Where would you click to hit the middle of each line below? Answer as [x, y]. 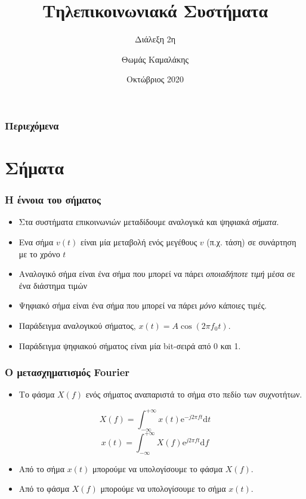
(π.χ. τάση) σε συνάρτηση [251, 242]
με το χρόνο [39, 253]
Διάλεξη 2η [155, 39]
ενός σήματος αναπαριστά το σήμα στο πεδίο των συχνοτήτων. [194, 394]
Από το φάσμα [44, 489]
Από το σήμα [42, 468]
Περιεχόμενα [32, 125]
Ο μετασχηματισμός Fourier [67, 372]
